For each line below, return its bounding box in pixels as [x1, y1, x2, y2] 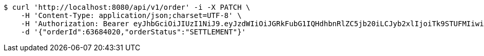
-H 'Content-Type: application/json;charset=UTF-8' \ [21, 11, 242, 20]
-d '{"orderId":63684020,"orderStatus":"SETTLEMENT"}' [21, 28, 246, 36]
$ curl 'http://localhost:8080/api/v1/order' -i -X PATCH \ [4, 3, 250, 11]
